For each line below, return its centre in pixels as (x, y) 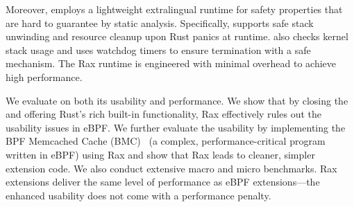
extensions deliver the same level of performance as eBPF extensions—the (163, 182)
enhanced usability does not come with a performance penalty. (138, 195)
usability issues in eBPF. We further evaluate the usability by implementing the (176, 127)
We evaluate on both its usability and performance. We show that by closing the (177, 100)
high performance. (44, 76)
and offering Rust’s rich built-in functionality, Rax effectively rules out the (163, 114)
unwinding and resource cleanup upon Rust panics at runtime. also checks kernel (177, 36)
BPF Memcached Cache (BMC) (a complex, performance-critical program (166, 141)
